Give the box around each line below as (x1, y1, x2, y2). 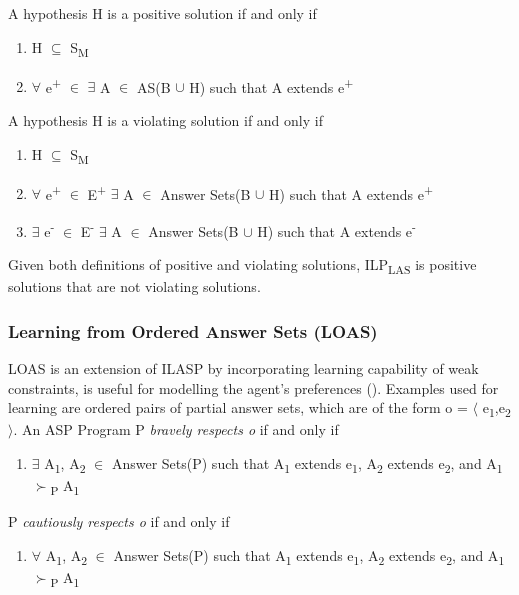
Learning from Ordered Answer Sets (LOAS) (8, 318, 378, 343)
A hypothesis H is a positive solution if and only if (8, 3, 317, 23)
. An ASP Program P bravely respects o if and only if (13, 419, 339, 440)
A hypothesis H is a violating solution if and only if (8, 109, 323, 130)
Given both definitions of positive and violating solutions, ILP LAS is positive (8, 254, 477, 277)
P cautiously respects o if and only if (8, 511, 230, 532)
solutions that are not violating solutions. (8, 276, 261, 297)
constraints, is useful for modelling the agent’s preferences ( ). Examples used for (8, 377, 499, 398)
